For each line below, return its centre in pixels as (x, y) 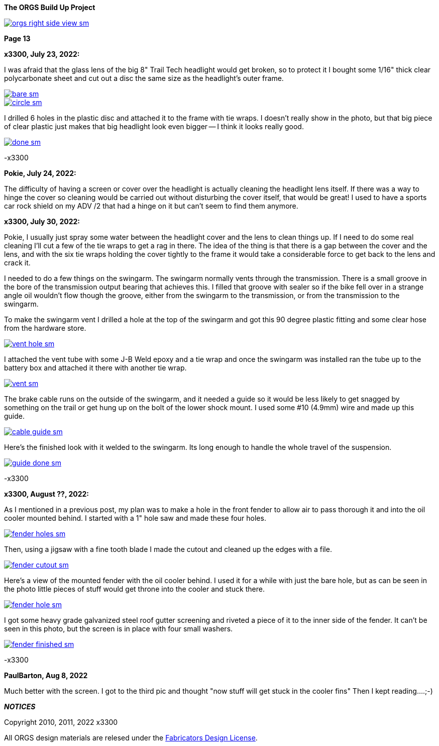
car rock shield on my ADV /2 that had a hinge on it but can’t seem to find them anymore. (151, 206)
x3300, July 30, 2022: (42, 221)
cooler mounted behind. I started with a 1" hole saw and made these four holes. (135, 518)
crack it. (17, 263)
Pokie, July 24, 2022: (40, 173)
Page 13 (17, 38)
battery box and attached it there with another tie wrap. (95, 368)
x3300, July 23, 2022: (42, 54)
